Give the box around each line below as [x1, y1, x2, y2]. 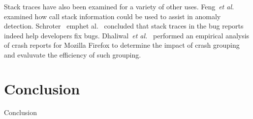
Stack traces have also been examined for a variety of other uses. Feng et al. [4, 1, 234, 11]
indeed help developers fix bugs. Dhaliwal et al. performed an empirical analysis [4, 30, 250, 40]
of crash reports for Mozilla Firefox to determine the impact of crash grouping [4, 40, 240, 50]
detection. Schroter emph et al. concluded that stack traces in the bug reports [4, 21, 244, 31]
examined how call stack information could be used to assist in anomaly [4, 11, 221, 21]
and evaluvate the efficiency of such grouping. [4, 49, 141, 59]
